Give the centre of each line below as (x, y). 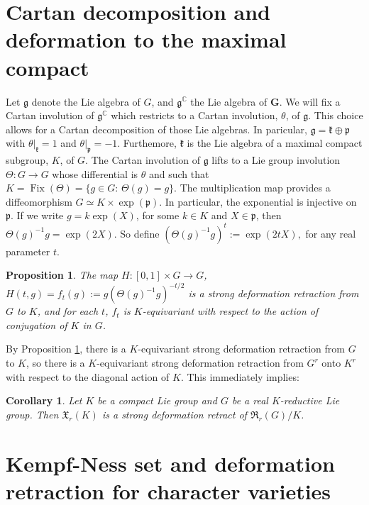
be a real (250, 400)
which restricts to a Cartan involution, (194, 115)
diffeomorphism (39, 201)
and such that (179, 173)
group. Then (32, 414)
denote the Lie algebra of (86, 101)
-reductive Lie (310, 400)
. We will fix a (310, 101)
